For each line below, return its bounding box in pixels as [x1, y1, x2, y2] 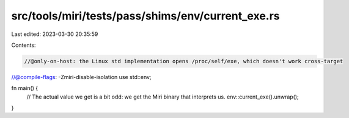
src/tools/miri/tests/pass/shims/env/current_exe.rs [11, 9, 281, 23]
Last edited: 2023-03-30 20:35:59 [11, 30, 98, 38]
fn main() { [11, 85, 39, 92]
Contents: [11, 41, 36, 49]
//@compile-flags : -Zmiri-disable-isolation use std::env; [11, 73, 152, 80]
